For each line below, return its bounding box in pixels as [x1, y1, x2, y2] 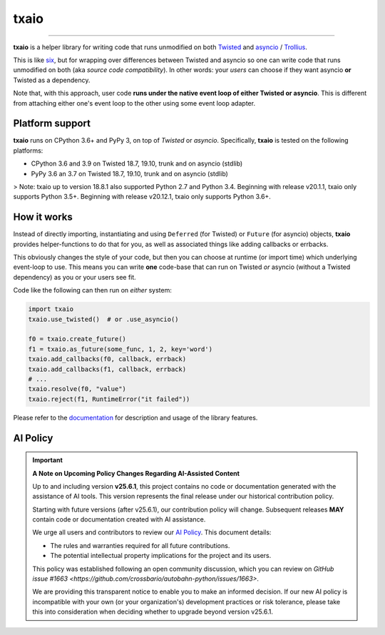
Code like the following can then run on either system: [13, 286, 173, 295]
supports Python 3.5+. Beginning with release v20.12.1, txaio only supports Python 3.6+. [13, 193, 271, 201]
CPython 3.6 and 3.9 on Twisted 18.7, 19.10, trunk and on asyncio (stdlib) [31, 159, 243, 168]
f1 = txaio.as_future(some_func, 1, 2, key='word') [28, 345, 213, 353]
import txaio [28, 305, 74, 313]
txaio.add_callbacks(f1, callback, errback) [28, 365, 187, 373]
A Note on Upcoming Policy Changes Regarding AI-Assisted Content [32, 469, 240, 477]
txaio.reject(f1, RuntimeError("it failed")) [28, 395, 190, 403]
